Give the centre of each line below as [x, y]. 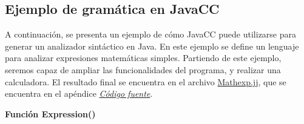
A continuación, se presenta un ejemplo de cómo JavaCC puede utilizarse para [151, 34]
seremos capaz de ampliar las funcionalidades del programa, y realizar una [143, 69]
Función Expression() [50, 113]
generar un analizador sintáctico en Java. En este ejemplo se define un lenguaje [152, 46]
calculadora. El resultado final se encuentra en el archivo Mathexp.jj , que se [146, 81]
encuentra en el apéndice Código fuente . [79, 93]
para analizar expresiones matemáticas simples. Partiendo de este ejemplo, [143, 58]
